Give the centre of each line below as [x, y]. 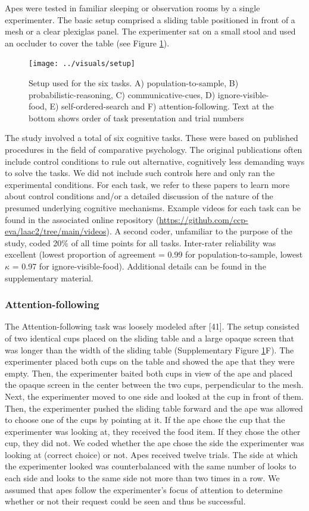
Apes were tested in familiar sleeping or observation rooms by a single [132, 8]
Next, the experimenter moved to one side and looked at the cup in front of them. [154, 396]
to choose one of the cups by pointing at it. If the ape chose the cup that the [145, 420]
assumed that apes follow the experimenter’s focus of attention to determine [144, 489]
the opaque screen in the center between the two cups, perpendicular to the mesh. [154, 385]
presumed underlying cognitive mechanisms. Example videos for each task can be [153, 207]
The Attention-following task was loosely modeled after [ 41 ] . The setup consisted [152, 326]
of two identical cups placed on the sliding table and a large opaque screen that [150, 338]
